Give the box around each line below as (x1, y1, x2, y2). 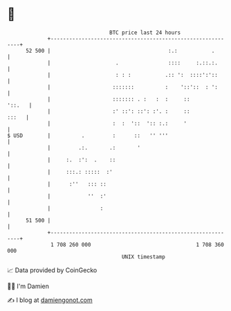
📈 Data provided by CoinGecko (7, 266, 98, 274)
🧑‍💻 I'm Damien (7, 282, 50, 290)
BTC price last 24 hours (109, 29, 181, 36)
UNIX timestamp (121, 253, 166, 260)
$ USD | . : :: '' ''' (7, 132, 169, 139)
